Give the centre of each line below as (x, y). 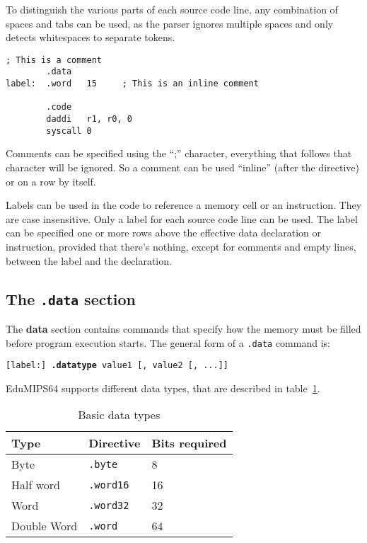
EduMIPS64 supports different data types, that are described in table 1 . (163, 388)
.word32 (109, 505)
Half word (36, 485)
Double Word (45, 526)
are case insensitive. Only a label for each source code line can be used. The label (182, 218)
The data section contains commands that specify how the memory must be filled (183, 328)
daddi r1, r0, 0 (89, 119)
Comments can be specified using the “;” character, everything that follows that (179, 153)
